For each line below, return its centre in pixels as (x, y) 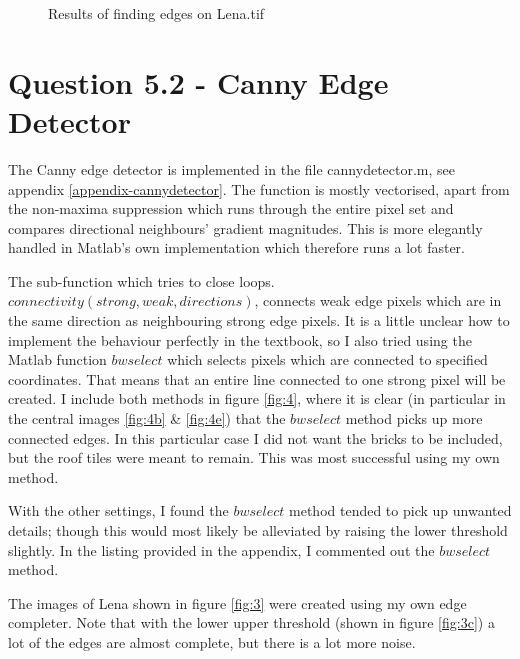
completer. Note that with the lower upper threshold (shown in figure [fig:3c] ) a (251, 622)
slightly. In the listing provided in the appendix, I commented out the (221, 549)
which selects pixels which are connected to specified (327, 359)
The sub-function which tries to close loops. (141, 280)
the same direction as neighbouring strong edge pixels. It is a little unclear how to (259, 320)
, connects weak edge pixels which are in (378, 300)
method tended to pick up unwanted (400, 510)
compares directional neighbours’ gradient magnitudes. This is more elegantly (245, 227)
